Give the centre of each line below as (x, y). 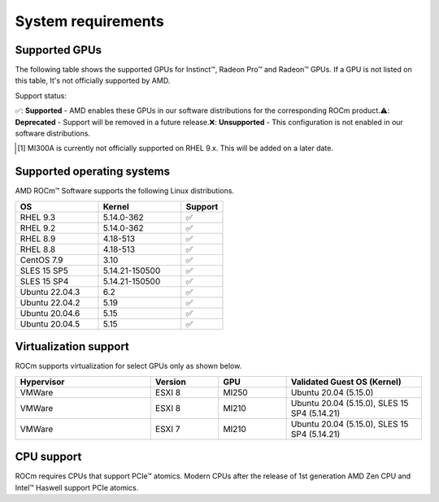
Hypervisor (42, 382)
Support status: (41, 95)
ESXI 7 (167, 429)
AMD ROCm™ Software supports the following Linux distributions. (125, 191)
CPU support (48, 457)
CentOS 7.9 (41, 260)
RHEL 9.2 (38, 227)
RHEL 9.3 (38, 217)
